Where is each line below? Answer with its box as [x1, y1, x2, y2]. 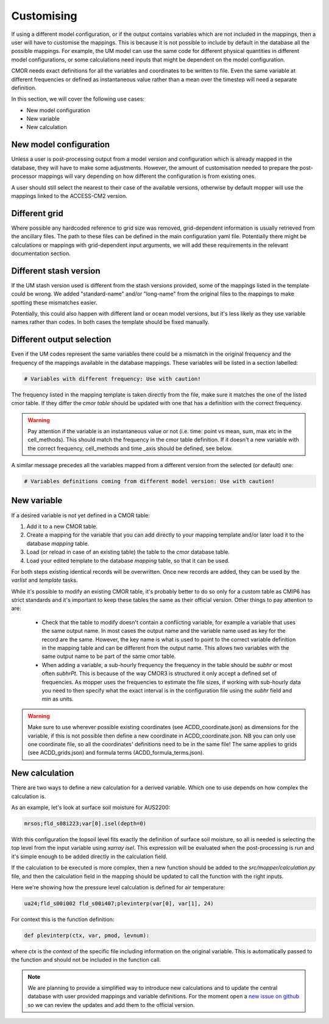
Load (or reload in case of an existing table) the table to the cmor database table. [26, 548, 230, 556]
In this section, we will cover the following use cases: [11, 95, 145, 103]
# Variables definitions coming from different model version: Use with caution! [24, 478, 275, 485]
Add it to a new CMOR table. [26, 523, 97, 530]
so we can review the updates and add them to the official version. [27, 1001, 195, 1008]
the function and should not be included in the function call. [11, 956, 161, 964]
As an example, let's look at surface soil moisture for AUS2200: [11, 804, 171, 811]
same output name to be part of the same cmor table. [41, 652, 176, 660]
